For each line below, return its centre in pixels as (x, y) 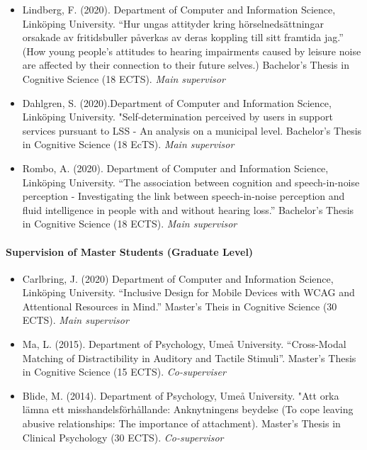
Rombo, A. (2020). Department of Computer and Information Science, (175, 168)
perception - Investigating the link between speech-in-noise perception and (183, 196)
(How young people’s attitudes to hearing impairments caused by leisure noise (192, 51)
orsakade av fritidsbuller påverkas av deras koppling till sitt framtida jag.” (183, 37)
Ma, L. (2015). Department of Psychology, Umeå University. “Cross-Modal (184, 344)
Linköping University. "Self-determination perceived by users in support (177, 117)
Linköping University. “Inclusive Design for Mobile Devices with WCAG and (188, 292)
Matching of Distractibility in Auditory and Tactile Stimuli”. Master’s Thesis (189, 358)
